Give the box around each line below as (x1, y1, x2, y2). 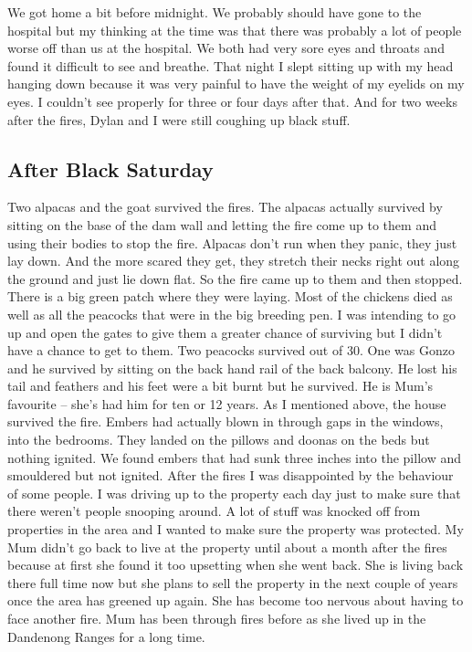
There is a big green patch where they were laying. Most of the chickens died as (7, 287, 453, 306)
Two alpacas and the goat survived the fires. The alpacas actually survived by (7, 197, 443, 216)
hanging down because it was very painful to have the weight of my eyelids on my (7, 74, 465, 93)
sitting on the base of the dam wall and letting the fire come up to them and (7, 215, 436, 234)
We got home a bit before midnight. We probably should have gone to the (7, 3, 422, 21)
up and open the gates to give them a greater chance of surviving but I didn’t (7, 322, 443, 342)
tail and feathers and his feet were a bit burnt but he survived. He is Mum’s (7, 376, 434, 395)
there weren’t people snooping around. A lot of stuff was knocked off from (7, 501, 421, 521)
